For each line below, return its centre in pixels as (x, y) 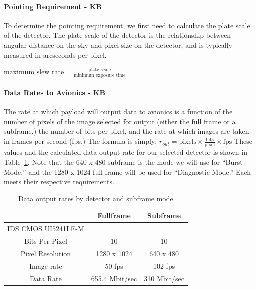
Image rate (46, 266)
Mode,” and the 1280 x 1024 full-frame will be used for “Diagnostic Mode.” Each (128, 172)
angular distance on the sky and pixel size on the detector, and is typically (118, 45)
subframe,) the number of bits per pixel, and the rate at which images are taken (127, 131)
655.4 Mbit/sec (114, 278)
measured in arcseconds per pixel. (55, 55)
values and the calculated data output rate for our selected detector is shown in (126, 152)
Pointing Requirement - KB (53, 6)
